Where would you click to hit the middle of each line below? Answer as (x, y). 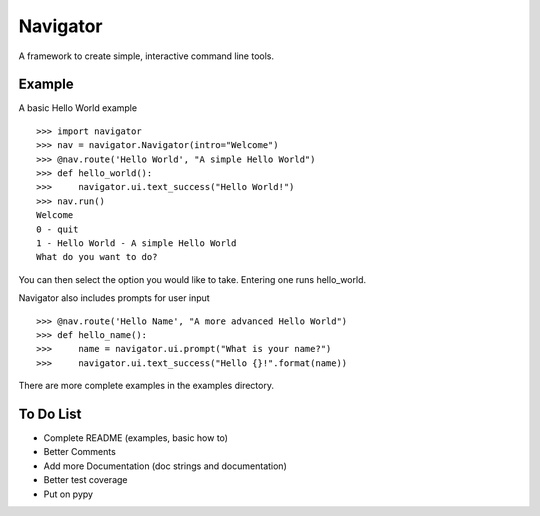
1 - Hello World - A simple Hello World (136, 243)
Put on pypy (68, 494)
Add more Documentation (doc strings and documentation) (165, 466)
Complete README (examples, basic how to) (136, 438)
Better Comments (80, 452)
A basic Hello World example (78, 108)
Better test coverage (85, 480)
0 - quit (57, 229)
